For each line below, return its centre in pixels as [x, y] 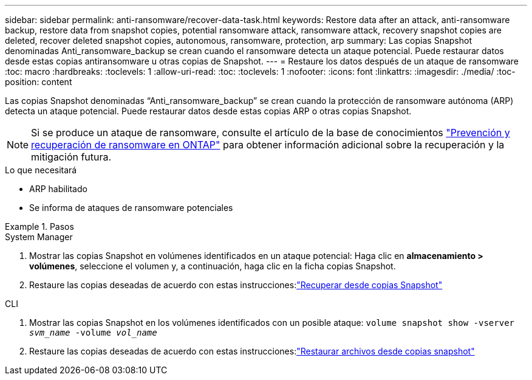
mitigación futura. [71, 157]
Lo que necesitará [41, 170]
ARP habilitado [58, 189]
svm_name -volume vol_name [93, 333]
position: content [39, 82]
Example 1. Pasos [39, 226]
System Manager [39, 237]
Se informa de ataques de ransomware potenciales [131, 208]
